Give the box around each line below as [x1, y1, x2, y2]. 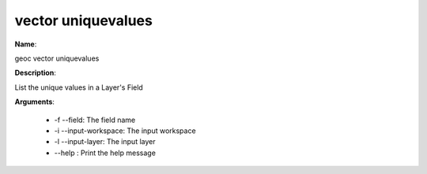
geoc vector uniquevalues [14, 54, 100, 63]
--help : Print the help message [54, 148, 156, 157]
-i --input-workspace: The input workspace [54, 126, 197, 135]
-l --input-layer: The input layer [54, 137, 156, 146]
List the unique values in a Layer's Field [14, 83, 144, 92]
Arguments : [14, 97, 55, 106]
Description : [14, 68, 57, 78]
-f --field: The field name [54, 115, 136, 124]
